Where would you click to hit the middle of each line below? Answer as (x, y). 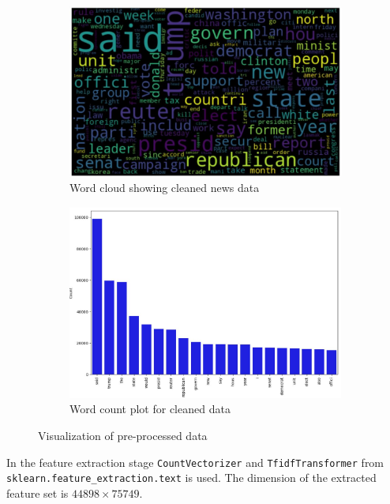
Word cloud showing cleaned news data (165, 188)
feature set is (37, 493)
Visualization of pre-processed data (123, 436)
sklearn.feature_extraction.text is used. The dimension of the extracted (191, 478)
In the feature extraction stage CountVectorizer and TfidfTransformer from (195, 462)
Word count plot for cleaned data (150, 409)
